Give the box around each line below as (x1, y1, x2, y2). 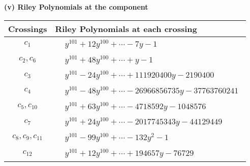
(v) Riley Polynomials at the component (4, 2, 148, 12)
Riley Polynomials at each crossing (55, 22, 197, 35)
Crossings (8, 22, 47, 35)
